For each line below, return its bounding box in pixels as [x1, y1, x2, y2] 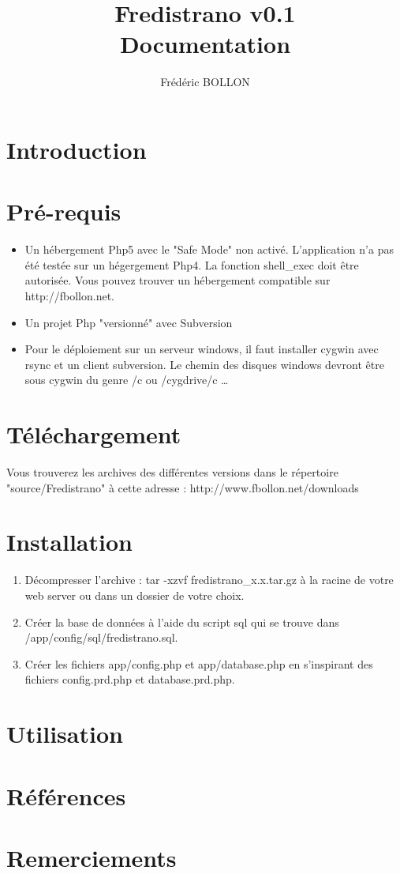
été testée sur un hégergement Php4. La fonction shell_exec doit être [24, 256, 359, 273]
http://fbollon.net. [24, 288, 115, 303]
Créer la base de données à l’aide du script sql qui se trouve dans [24, 613, 339, 630]
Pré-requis [6, 195, 121, 228]
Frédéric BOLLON [160, 73, 250, 90]
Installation [6, 526, 133, 558]
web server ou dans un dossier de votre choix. [24, 587, 245, 603]
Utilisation [6, 718, 123, 750]
